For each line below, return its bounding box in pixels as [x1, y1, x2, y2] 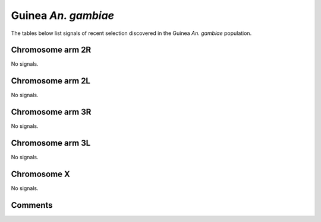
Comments [11, 200, 53, 210]
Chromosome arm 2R [11, 45, 92, 55]
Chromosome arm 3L [11, 138, 91, 148]
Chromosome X [11, 169, 71, 179]
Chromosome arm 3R [11, 107, 92, 117]
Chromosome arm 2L [11, 76, 90, 86]
